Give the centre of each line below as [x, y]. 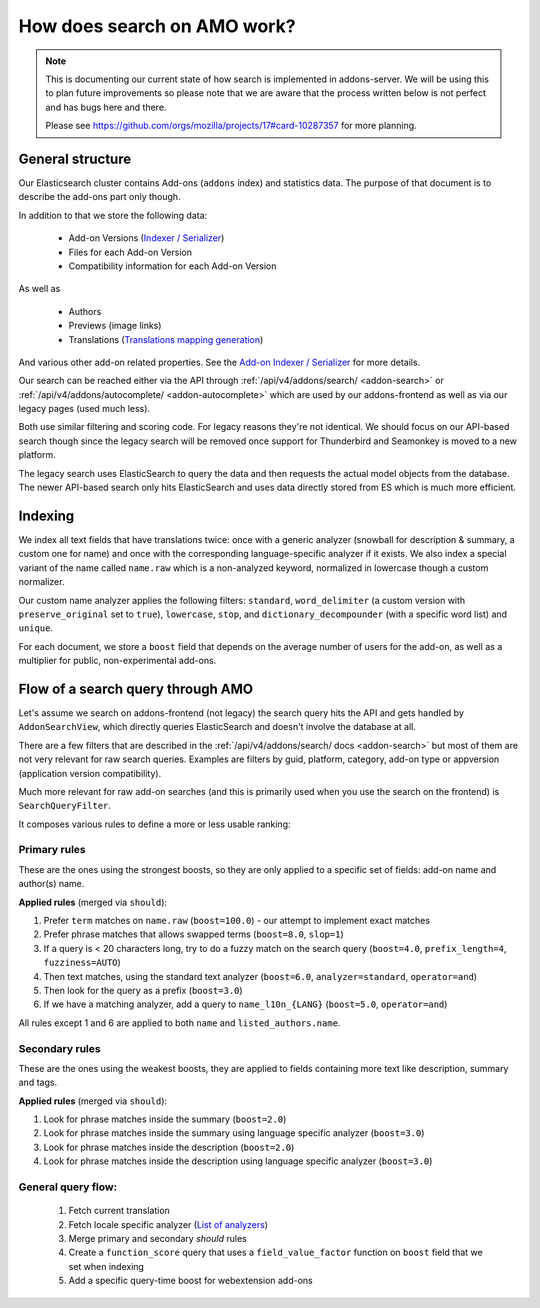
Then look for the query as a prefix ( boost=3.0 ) [143, 990]
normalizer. [41, 582]
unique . [36, 628]
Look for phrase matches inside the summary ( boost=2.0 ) [165, 1119]
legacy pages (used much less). [84, 409]
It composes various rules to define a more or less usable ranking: [154, 824]
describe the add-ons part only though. [99, 197]
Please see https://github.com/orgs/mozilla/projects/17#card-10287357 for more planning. [231, 126]
